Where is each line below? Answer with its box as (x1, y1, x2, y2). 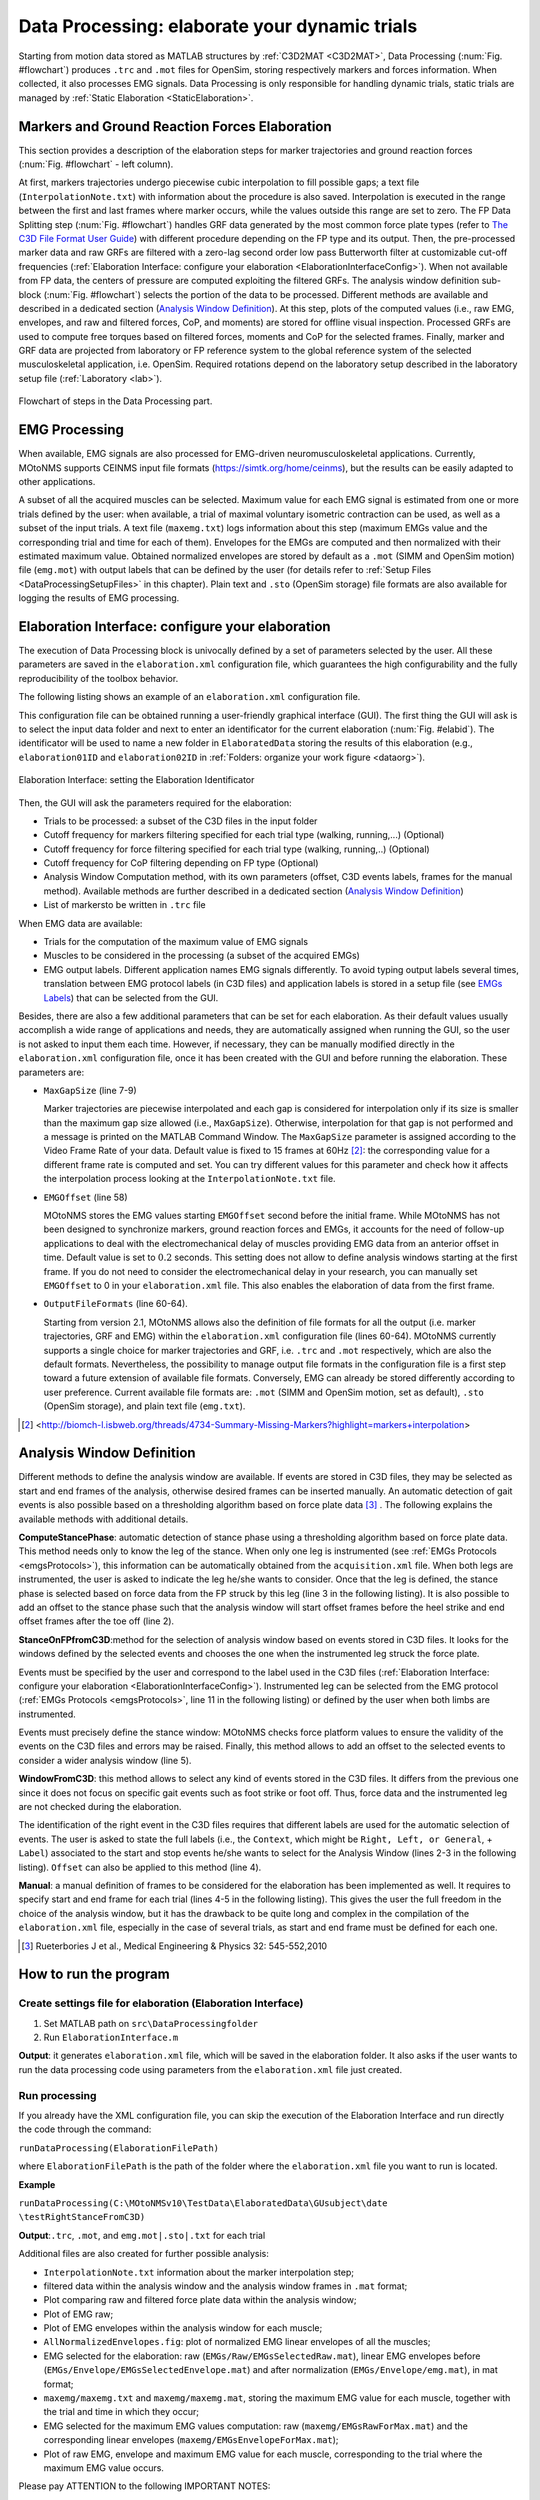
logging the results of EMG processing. (18, 592, 180, 604)
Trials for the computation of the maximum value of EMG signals (43, 936, 309, 948)
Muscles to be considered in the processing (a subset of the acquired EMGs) (43, 950, 360, 962)
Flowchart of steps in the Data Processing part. (18, 395, 213, 407)
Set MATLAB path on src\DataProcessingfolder (43, 2017, 259, 2029)
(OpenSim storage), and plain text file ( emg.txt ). (43, 1400, 246, 1412)
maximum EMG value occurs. (43, 2461, 165, 2474)
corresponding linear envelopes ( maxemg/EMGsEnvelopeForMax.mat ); (43, 2434, 339, 2446)
